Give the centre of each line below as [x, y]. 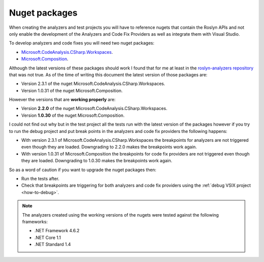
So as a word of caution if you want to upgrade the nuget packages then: [83, 170]
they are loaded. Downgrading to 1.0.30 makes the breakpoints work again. [97, 161]
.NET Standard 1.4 [53, 244]
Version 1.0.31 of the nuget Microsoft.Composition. [72, 90]
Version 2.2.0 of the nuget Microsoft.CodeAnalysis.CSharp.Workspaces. [94, 109]
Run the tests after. [40, 178]
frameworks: [35, 221]
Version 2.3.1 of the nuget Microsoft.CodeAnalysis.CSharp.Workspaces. [93, 84]
